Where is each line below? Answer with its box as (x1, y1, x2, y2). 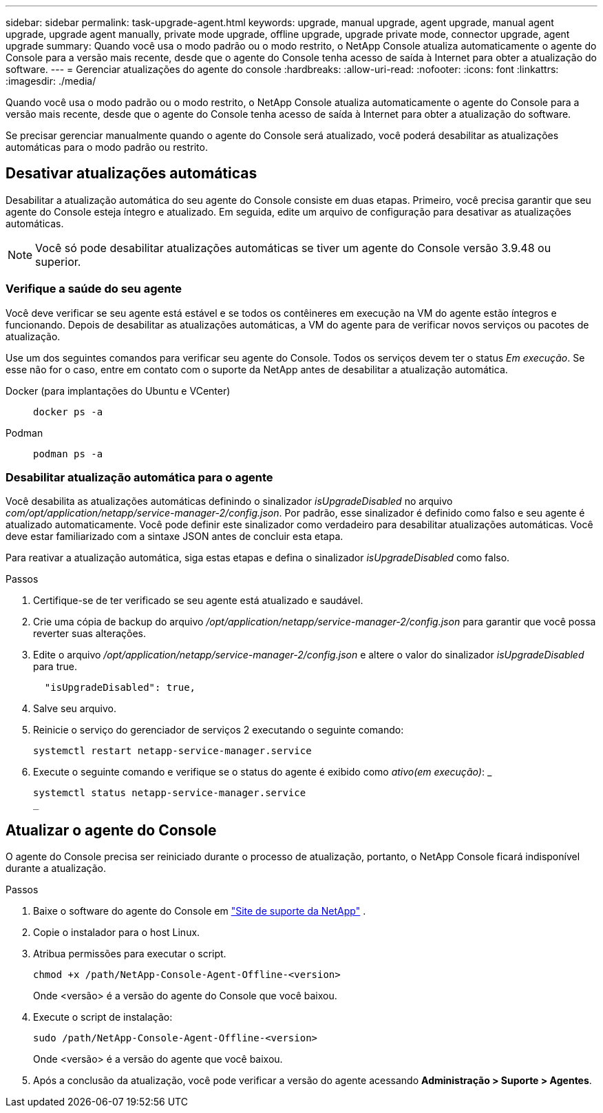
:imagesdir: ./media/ (6, 75, 96, 87)
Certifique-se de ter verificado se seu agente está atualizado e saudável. (33, 594, 363, 607)
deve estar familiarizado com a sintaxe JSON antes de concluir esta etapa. (6, 530, 343, 543)
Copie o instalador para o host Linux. (33, 926, 200, 939)
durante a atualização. (6, 862, 106, 875)
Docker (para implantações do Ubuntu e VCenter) (6, 384, 231, 397)
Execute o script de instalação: (33, 1011, 173, 1023)
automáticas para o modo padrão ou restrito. (6, 141, 208, 153)
